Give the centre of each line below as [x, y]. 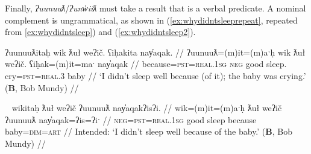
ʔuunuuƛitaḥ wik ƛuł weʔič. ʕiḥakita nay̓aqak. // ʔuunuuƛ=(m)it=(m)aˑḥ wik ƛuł [155, 52]
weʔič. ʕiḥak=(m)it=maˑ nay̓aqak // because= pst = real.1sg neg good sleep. [146, 64]
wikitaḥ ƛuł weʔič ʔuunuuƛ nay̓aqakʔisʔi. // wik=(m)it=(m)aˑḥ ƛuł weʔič [147, 108]
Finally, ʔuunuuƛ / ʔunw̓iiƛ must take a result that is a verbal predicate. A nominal [155, 8]
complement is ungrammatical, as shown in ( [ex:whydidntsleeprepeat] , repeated [151, 20]
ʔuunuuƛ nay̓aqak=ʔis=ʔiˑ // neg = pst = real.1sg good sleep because [131, 119]
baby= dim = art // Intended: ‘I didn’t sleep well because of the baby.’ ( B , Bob [149, 131]
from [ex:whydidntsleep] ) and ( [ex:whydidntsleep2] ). [100, 32]
